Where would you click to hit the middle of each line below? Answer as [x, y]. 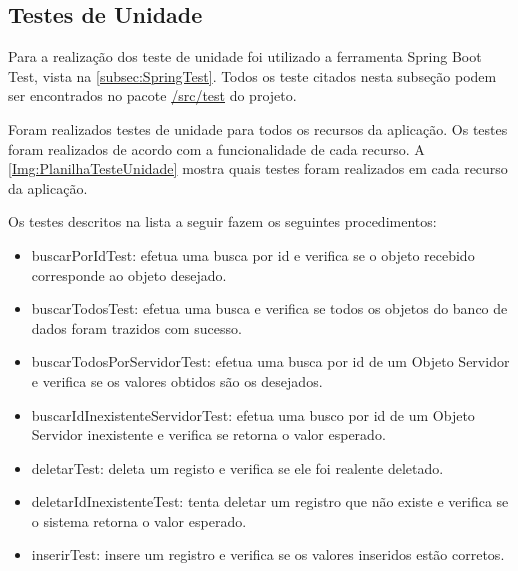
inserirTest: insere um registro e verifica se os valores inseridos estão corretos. [268, 554]
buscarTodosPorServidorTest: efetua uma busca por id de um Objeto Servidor [270, 361]
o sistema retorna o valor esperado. [139, 520]
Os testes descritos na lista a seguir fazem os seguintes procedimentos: [222, 221]
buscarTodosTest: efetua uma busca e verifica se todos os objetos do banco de [269, 308]
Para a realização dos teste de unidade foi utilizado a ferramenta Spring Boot [245, 56]
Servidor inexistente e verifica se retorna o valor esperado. [208, 434]
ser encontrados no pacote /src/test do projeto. [152, 95]
